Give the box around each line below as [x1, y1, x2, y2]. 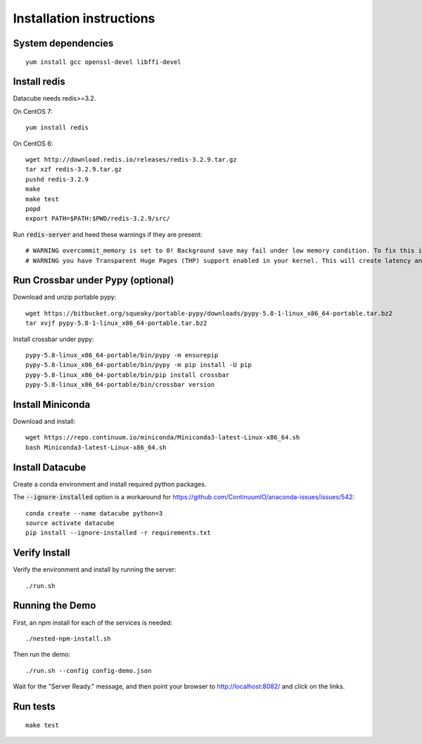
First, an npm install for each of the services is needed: [13, 618, 172, 627]
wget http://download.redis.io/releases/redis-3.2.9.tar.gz [25, 155, 237, 164]
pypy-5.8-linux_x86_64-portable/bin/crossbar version [25, 380, 215, 389]
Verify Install [13, 547, 70, 559]
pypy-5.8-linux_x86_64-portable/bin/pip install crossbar [25, 371, 230, 379]
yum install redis [25, 124, 89, 132]
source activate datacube [25, 519, 115, 527]
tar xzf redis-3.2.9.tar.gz [25, 165, 122, 174]
